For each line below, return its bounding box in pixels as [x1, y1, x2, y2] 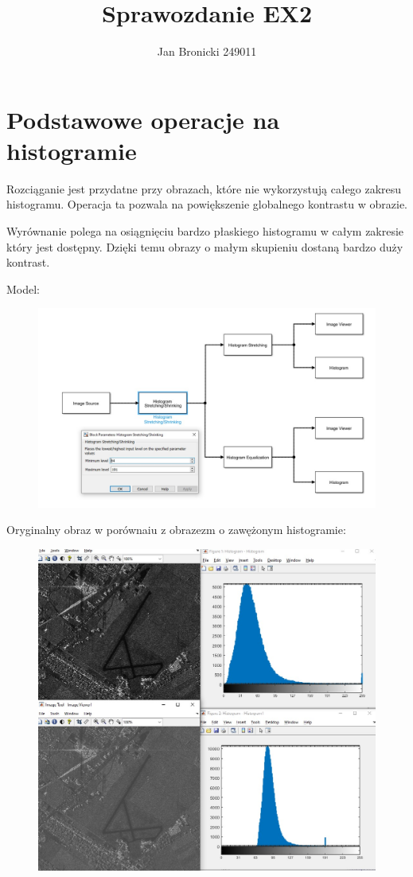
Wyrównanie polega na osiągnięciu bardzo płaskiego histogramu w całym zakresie [6, 223, 404, 240]
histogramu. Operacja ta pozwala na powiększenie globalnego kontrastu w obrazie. [6, 196, 407, 212]
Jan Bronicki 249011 [157, 43, 257, 60]
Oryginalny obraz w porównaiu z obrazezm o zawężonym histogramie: [6, 521, 346, 538]
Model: [6, 280, 41, 297]
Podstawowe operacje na [6, 103, 280, 135]
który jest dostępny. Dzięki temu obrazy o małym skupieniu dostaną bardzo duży [6, 238, 403, 255]
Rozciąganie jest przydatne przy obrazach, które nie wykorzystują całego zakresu [6, 180, 402, 197]
